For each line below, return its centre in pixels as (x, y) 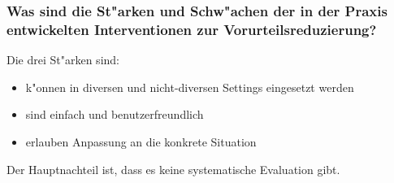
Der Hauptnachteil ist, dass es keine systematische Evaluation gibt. (173, 169)
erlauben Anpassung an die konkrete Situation (141, 141)
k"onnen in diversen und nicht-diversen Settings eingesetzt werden (190, 87)
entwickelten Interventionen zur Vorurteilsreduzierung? (192, 29)
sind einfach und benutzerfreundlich (115, 114)
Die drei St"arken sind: (63, 60)
